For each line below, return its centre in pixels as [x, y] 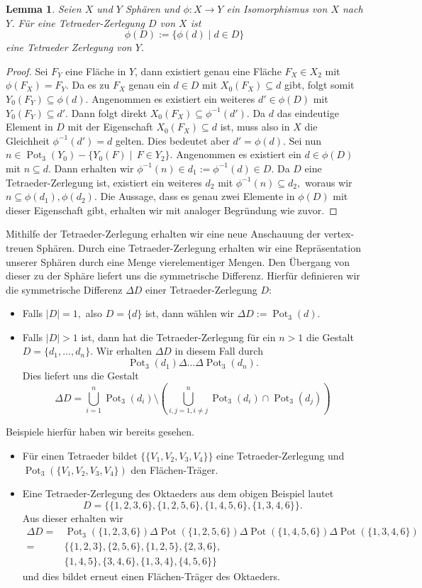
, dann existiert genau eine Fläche [208, 71]
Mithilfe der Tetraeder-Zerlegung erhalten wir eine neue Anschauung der [163, 234]
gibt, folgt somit [320, 85]
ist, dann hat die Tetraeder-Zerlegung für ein [178, 337]
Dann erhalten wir [94, 168]
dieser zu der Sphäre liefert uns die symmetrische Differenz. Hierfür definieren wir [183, 276]
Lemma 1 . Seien [44, 9]
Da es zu [91, 85]
